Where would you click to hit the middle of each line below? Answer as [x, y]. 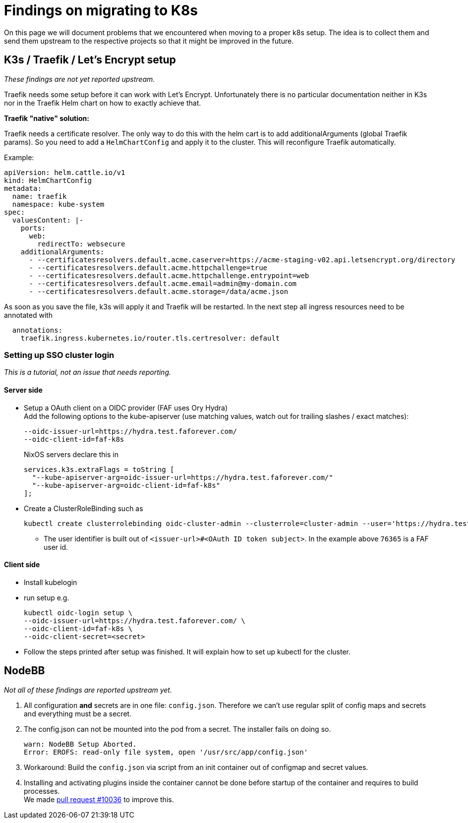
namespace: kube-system [58, 204]
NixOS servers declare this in [71, 454]
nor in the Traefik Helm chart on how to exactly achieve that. [103, 103]
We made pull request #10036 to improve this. [99, 799]
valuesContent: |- [48, 220]
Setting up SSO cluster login [59, 355]
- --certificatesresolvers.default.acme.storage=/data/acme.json [159, 291]
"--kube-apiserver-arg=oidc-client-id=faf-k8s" [126, 485]
